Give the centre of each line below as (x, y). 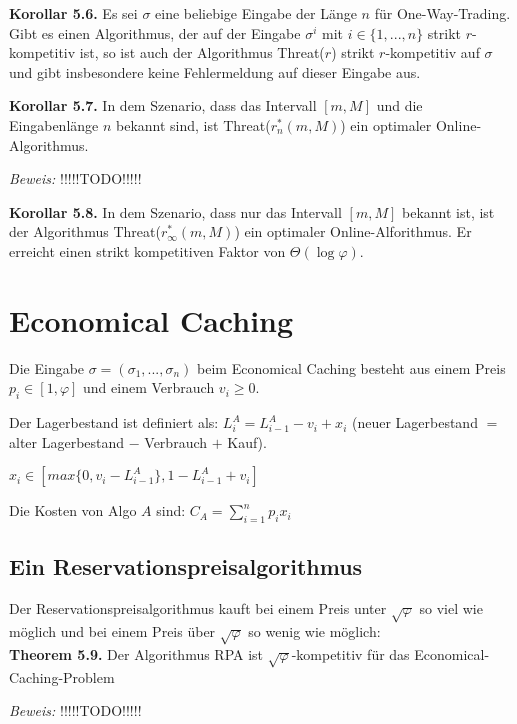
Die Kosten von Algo (73, 510)
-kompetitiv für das (350, 653)
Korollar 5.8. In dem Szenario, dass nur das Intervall (175, 211)
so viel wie (451, 608)
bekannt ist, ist (448, 211)
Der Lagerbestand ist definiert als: (114, 422)
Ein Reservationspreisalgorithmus (186, 566)
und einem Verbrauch (149, 387)
